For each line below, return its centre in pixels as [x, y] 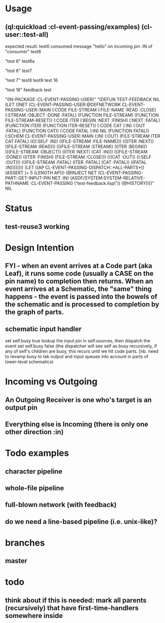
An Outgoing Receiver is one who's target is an [78, 400]
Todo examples [37, 453]
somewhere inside [34, 615]
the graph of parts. [34, 312]
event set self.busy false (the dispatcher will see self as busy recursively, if [81, 346]
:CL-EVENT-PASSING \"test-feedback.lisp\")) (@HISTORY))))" [92, 183]
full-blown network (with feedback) [61, 505]
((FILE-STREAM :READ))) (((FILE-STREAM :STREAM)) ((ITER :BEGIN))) [76, 147]
